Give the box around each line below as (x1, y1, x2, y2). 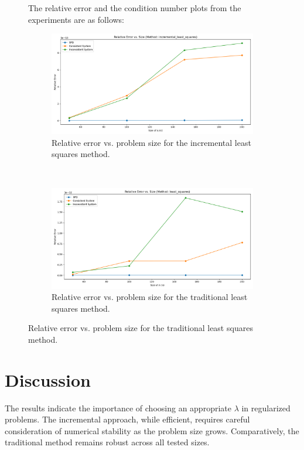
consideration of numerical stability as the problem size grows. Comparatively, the (5, 424, 299, 437)
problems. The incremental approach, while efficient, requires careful (5, 413, 250, 425)
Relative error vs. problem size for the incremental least (52, 136, 251, 148)
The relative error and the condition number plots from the (28, 2, 241, 13)
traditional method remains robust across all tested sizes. (5, 436, 210, 448)
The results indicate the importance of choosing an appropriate (5, 401, 231, 414)
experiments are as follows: (28, 13, 125, 25)
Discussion (5, 367, 91, 391)
